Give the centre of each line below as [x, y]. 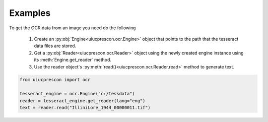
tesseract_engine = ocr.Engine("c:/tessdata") [77, 94]
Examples [30, 13]
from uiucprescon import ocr [55, 80]
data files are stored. [55, 46]
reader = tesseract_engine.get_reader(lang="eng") [83, 101]
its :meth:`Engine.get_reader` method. [73, 60]
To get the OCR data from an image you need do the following [72, 28]
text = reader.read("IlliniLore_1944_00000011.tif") [85, 108]
